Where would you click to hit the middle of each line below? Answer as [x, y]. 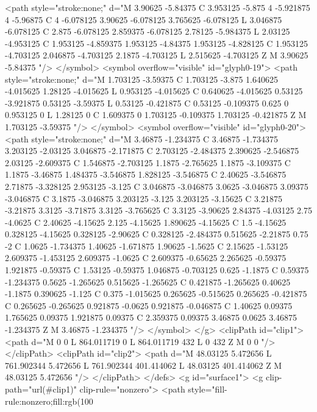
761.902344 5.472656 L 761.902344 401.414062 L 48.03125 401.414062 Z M [144, 365]
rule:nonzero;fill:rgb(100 [49, 401]
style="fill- [208, 389]
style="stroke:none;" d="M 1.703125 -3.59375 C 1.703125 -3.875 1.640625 [141, 79]
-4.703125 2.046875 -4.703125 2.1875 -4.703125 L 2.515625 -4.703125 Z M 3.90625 [157, 55]
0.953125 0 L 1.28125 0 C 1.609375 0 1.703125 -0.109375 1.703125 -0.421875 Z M [156, 115]
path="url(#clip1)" [41, 389]
